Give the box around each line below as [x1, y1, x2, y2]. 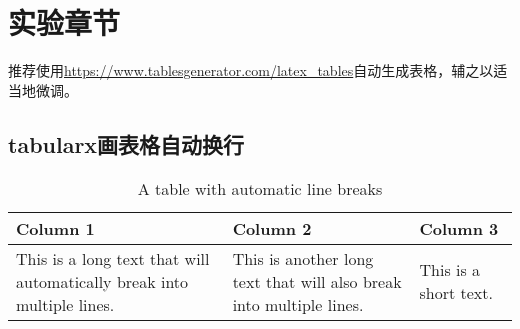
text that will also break [232, 269, 402, 293]
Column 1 [16, 216, 95, 240]
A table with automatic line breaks [137, 176, 383, 200]
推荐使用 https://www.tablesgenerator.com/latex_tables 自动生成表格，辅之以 [8, 60, 494, 81]
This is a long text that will [16, 246, 210, 270]
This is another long [232, 246, 374, 270]
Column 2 [232, 216, 312, 240]
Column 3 [419, 216, 499, 240]
